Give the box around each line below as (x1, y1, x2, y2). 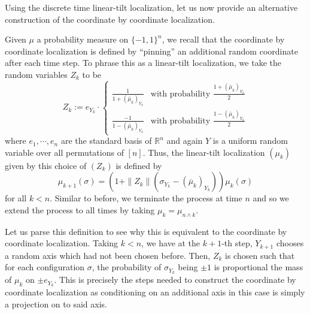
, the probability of (92, 261, 162, 273)
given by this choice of (5, 159, 87, 171)
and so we (253, 192, 289, 204)
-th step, (221, 237, 253, 249)
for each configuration (5, 261, 85, 273)
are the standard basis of (60, 134, 152, 147)
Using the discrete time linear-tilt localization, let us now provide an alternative (5, 1, 298, 13)
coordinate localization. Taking (5, 237, 118, 249)
